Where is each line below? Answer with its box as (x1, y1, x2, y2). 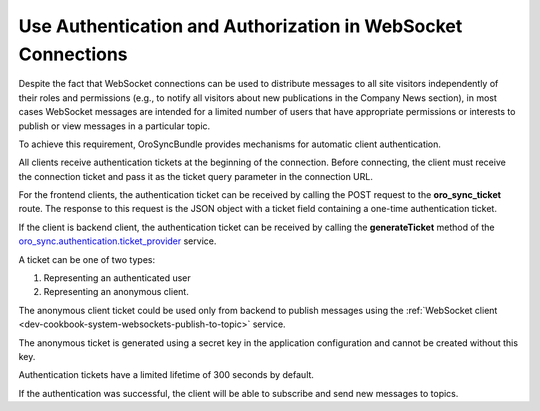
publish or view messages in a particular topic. (18, 120, 211, 132)
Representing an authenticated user (43, 272, 192, 284)
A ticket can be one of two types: (18, 253, 155, 265)
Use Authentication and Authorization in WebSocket (18, 15, 463, 37)
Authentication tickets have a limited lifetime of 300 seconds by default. (18, 369, 315, 381)
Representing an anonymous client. (43, 286, 189, 298)
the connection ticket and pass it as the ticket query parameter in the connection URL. (18, 170, 374, 182)
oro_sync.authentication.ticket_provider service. (18, 235, 217, 247)
